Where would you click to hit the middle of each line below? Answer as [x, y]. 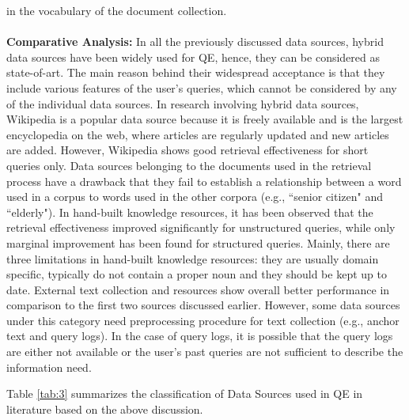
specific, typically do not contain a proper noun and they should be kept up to [197, 274]
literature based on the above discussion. [105, 409]
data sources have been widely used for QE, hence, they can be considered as [193, 57]
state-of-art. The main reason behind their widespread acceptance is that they [196, 72]
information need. [49, 367]
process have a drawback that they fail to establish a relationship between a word [204, 181]
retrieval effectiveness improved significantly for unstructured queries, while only [201, 227]
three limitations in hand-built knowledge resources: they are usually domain [193, 258]
